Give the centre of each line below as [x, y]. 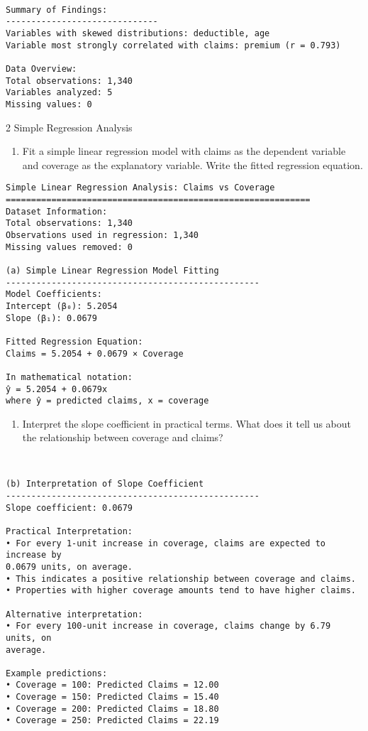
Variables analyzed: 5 [59, 93]
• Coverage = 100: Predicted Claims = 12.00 [112, 685]
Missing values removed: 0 [69, 247]
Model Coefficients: [54, 294]
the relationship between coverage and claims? [123, 437]
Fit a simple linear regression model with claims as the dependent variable [184, 151]
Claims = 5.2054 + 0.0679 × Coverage [95, 353]
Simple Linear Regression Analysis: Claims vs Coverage [140, 188]
